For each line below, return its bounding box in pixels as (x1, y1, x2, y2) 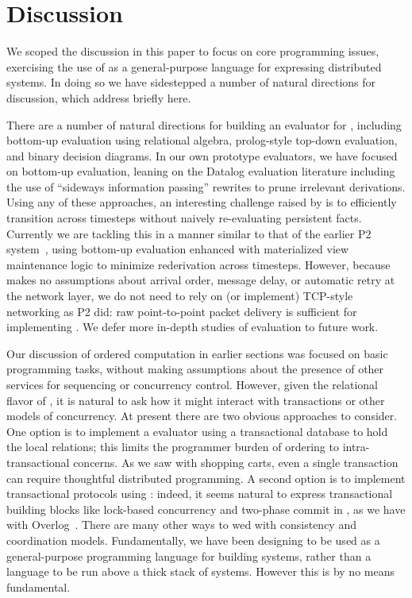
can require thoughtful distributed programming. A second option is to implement (6, 469, 406, 486)
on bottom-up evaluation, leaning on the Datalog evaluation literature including (6, 163, 395, 179)
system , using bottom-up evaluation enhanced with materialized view (6, 241, 349, 257)
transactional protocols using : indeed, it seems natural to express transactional (6, 485, 393, 502)
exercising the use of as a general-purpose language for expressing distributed (6, 58, 382, 75)
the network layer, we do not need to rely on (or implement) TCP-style (6, 287, 353, 304)
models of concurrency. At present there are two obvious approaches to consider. (6, 407, 398, 424)
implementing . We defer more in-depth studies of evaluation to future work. (6, 318, 379, 335)
